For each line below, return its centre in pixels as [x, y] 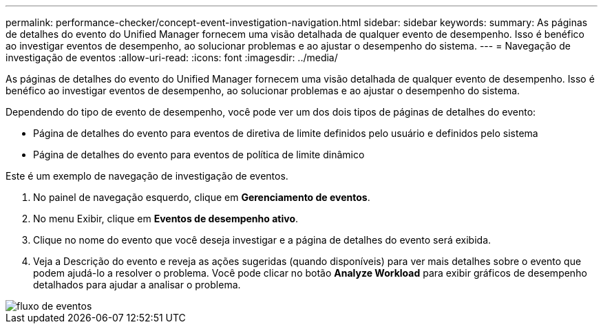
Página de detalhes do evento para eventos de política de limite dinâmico [199, 155]
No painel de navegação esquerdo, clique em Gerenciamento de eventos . [202, 197]
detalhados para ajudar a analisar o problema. [137, 285]
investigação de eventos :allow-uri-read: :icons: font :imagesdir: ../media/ [172, 57]
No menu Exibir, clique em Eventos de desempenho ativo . [166, 219]
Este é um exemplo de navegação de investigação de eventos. [147, 176]
